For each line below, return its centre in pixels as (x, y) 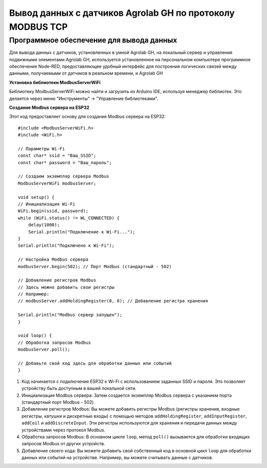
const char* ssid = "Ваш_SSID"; (57, 156)
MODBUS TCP (38, 27)
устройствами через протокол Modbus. (64, 430)
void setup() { (36, 197)
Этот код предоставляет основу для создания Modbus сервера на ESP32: (87, 117)
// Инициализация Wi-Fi (47, 204)
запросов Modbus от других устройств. (64, 444)
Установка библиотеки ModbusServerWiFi (55, 82)
